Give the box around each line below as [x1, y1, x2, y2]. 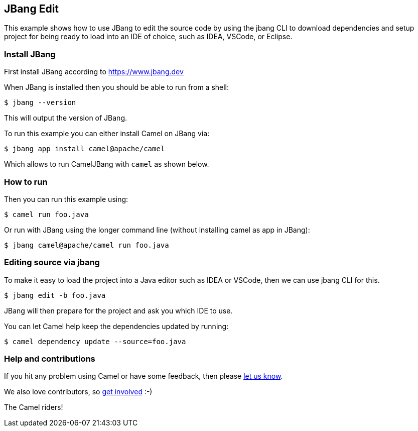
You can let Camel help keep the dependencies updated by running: [4, 321, 229, 331]
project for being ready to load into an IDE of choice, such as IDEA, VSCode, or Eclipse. [4, 32, 293, 41]
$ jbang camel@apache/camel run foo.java [4, 241, 169, 249]
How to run [4, 176, 48, 187]
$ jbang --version [4, 98, 76, 107]
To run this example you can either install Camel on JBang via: [4, 129, 210, 138]
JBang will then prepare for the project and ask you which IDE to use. [4, 306, 233, 315]
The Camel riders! [4, 403, 63, 412]
